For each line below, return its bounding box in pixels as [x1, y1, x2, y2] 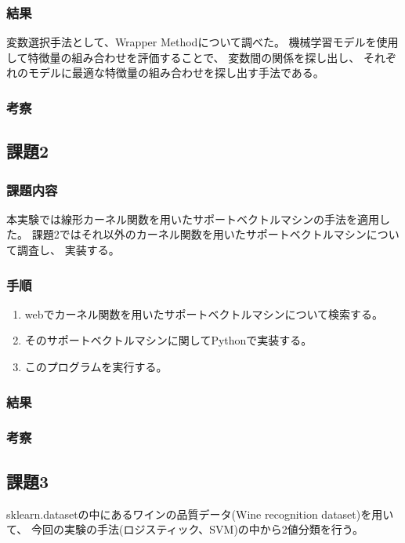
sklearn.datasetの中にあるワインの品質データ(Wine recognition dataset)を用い [6, 505, 394, 522]
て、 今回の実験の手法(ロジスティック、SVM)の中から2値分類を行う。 [6, 521, 364, 538]
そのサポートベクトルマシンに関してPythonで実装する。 [24, 332, 313, 348]
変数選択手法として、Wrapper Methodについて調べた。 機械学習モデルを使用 [6, 34, 399, 50]
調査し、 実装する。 [16, 242, 120, 258]
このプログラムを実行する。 [24, 359, 168, 375]
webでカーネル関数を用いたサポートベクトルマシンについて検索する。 [24, 305, 384, 322]
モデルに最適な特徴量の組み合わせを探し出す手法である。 [27, 64, 324, 81]
